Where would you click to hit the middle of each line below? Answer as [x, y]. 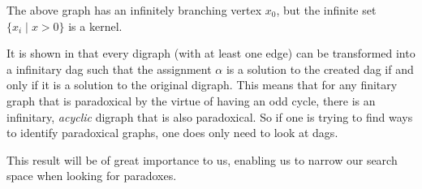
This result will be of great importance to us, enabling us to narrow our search [202, 159]
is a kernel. [95, 26]
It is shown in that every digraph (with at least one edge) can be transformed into [211, 53]
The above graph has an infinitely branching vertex [134, 10]
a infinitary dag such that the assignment [109, 69]
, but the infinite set [326, 10]
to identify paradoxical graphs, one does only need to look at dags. [172, 133]
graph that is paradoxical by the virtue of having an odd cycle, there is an [191, 100]
